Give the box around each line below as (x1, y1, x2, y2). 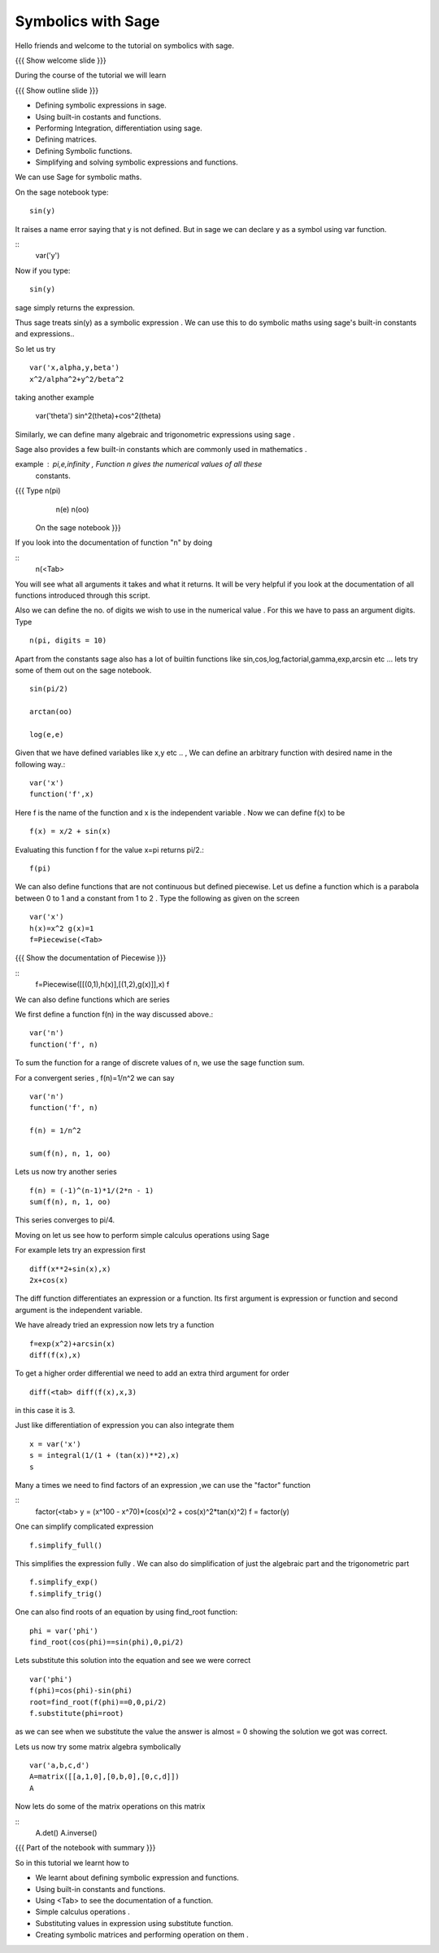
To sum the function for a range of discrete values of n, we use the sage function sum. (15, 1058, 305, 1068)
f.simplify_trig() (29, 1589, 103, 1598)
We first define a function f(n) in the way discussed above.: (15, 1009, 214, 1019)
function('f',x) (29, 790, 94, 799)
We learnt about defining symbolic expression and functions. (35, 1873, 240, 1883)
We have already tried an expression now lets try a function (15, 1320, 215, 1330)
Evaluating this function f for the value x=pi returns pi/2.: (15, 845, 205, 854)
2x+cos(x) (29, 1275, 68, 1284)
